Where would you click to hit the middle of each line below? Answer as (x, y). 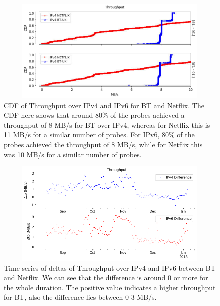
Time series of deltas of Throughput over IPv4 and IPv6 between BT (110, 268)
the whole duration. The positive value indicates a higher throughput (110, 287)
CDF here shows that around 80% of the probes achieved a (94, 115)
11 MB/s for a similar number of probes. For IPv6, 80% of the (99, 135)
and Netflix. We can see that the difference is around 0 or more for (106, 278)
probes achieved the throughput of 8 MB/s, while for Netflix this (103, 144)
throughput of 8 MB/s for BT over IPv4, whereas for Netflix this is (107, 125)
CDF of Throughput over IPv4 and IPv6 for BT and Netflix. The (104, 105)
